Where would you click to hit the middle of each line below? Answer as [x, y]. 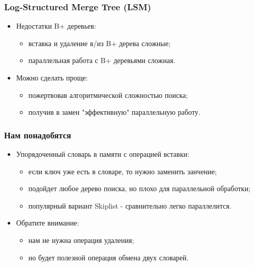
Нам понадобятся [38, 135]
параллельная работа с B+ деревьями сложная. [102, 60]
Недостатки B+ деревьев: [56, 26]
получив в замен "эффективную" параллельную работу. [114, 112]
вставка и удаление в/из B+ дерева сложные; [99, 43]
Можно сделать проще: [52, 77]
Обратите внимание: [48, 223]
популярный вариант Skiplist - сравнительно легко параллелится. [130, 205]
